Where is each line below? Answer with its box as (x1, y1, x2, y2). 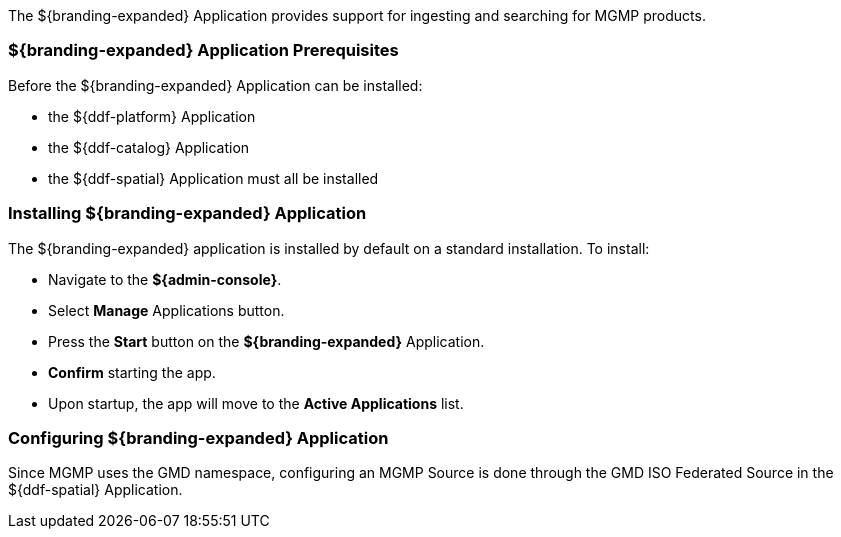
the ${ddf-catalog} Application (48, 138, 250, 156)
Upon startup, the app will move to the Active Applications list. (48, 394, 464, 412)
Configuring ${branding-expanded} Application (8, 427, 389, 448)
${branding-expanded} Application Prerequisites (8, 40, 399, 61)
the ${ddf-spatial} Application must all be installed (48, 169, 379, 187)
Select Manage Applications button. (48, 301, 285, 319)
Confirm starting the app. (48, 363, 216, 381)
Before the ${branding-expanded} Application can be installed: (8, 76, 423, 94)
